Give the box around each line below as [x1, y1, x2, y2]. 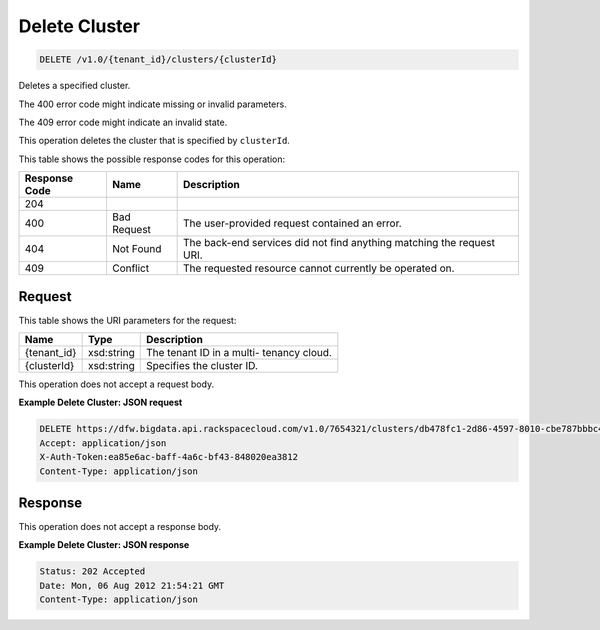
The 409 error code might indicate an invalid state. [18, 116, 228, 128]
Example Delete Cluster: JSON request [18, 396, 183, 409]
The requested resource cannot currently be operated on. [183, 261, 455, 275]
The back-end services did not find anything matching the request [183, 236, 495, 250]
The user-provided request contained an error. [183, 216, 402, 230]
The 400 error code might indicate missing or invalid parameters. [18, 98, 287, 110]
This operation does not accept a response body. [18, 521, 222, 533]
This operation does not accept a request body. [18, 378, 215, 390]
